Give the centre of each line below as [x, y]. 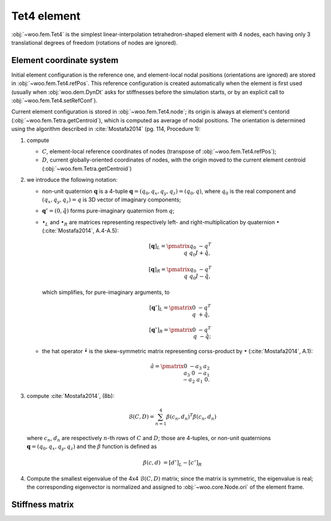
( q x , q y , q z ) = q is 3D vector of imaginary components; [112, 200]
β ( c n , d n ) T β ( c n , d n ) [192, 417]
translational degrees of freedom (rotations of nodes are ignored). [94, 42]
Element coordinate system [65, 60]
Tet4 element [46, 16]
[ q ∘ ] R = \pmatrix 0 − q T [180, 330]
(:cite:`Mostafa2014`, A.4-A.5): [80, 231]
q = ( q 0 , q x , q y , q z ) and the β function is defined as [92, 447]
